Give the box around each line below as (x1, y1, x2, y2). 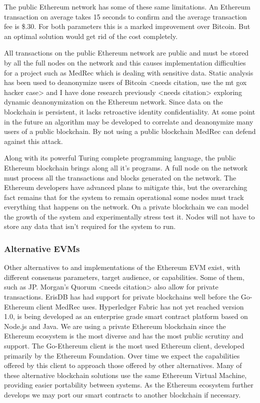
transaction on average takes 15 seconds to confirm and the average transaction (4, 11, 247, 21)
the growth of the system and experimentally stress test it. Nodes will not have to (4, 211, 255, 221)
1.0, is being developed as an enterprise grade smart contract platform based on (4, 311, 248, 321)
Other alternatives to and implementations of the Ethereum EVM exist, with (4, 262, 240, 272)
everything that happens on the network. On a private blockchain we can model (4, 201, 249, 212)
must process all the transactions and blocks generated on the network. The (4, 172, 236, 182)
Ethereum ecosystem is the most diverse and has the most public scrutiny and (4, 330, 243, 341)
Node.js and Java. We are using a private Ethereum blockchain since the (4, 320, 226, 331)
